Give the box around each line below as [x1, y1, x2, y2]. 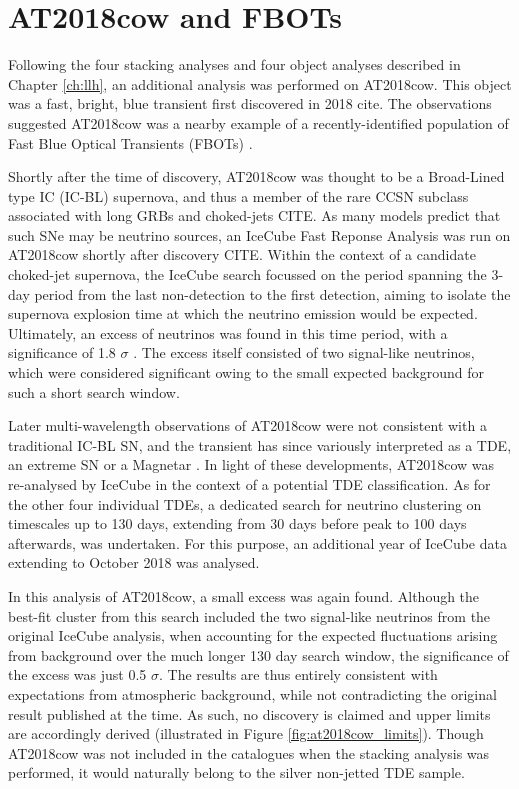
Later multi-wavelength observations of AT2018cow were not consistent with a [8, 415, 487, 436]
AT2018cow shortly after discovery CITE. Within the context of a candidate [8, 244, 476, 265]
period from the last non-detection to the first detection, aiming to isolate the [34, 283, 511, 304]
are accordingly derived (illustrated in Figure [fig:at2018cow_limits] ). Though [8, 723, 484, 744]
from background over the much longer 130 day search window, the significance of [8, 644, 509, 665]
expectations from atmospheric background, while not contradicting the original [8, 683, 497, 704]
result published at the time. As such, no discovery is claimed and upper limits [8, 703, 491, 724]
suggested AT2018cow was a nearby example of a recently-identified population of [8, 112, 509, 133]
